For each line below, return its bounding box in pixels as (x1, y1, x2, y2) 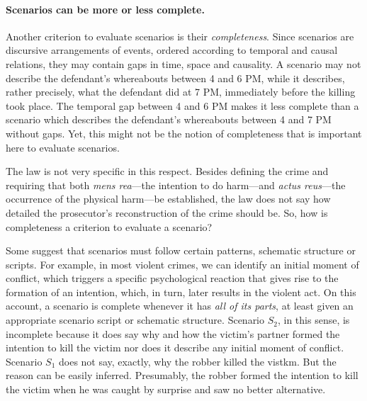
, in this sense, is (277, 312, 350, 327)
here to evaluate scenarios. (6, 140, 120, 154)
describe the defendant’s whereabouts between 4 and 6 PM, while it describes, (6, 70, 345, 85)
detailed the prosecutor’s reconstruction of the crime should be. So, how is (6, 205, 328, 220)
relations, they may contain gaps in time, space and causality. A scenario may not (6, 56, 361, 71)
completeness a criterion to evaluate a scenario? (6, 219, 213, 234)
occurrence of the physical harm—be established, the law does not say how (6, 191, 331, 206)
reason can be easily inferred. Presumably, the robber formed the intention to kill (6, 368, 358, 383)
